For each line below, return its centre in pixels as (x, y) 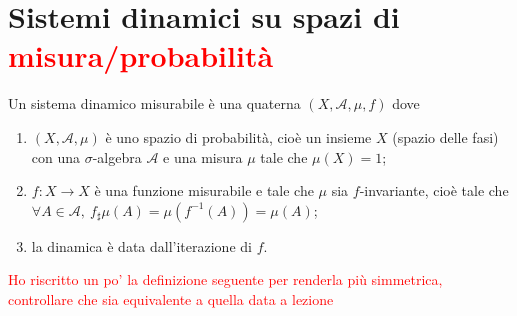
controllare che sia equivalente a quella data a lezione (171, 298)
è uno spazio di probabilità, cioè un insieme (238, 136)
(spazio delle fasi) (445, 136)
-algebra (117, 156)
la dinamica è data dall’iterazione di (141, 245)
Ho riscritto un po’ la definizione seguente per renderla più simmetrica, (225, 279)
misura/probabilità (141, 55)
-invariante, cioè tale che (434, 190)
